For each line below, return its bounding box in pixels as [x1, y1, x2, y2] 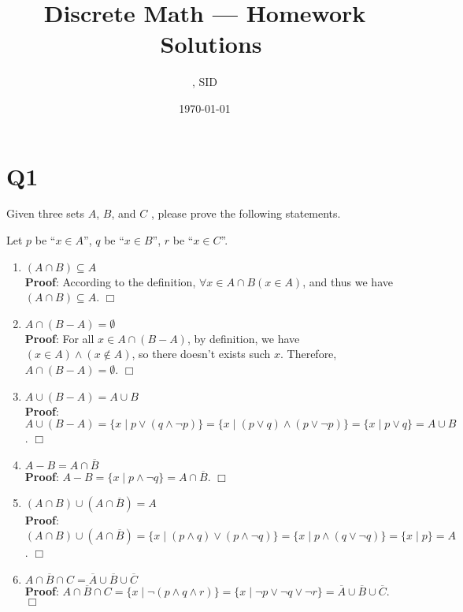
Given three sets [6, 205, 85, 222]
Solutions [160, 28, 262, 60]
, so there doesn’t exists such [131, 345, 271, 362]
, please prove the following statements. [150, 205, 341, 222]
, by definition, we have [187, 330, 300, 346]
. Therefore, [280, 345, 337, 362]
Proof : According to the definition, [24, 273, 196, 289]
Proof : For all [24, 330, 94, 346]
